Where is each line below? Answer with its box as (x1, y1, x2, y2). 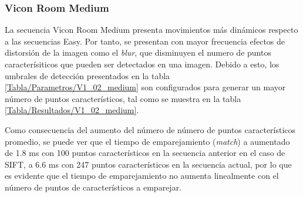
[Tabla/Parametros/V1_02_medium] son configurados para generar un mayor (5, 81, 286, 93)
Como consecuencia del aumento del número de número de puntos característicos (5, 123, 296, 135)
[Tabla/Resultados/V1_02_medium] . (5, 104, 139, 116)
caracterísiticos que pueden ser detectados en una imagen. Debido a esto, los (5, 58, 280, 70)
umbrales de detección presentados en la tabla (5, 69, 170, 81)
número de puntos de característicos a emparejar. (5, 181, 182, 193)
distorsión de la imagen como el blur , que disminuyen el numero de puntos (5, 46, 271, 59)
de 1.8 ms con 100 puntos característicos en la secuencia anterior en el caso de (5, 147, 285, 159)
